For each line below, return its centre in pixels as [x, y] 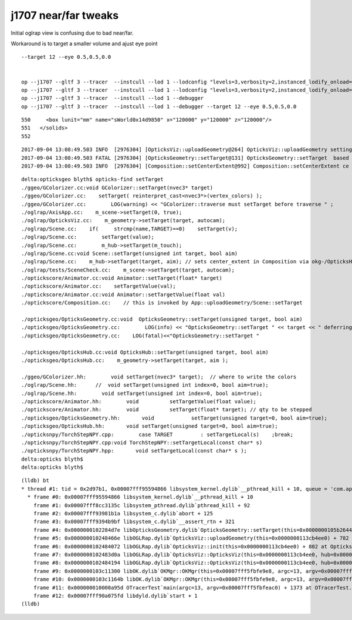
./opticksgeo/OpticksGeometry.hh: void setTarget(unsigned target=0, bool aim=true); [175, 418]
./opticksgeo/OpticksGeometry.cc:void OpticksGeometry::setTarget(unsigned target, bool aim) [162, 319]
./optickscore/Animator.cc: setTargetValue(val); [99, 286]
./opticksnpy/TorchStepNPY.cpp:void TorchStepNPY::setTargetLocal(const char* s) [142, 443]
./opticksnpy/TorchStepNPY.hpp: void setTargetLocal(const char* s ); [134, 451]
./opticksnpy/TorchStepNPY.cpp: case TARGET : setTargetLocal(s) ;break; [157, 434]
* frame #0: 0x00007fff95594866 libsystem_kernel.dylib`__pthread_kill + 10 [140, 497]
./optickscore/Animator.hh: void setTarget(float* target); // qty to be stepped [167, 410]
